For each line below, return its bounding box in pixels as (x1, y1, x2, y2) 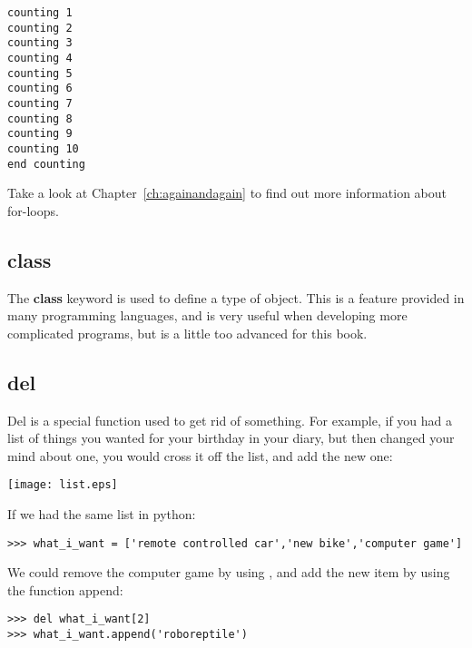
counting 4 (7, 51, 73, 64)
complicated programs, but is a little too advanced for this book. (7, 323, 368, 342)
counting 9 (7, 127, 73, 141)
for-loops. (7, 201, 59, 220)
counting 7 (7, 96, 73, 110)
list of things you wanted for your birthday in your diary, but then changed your (7, 428, 455, 447)
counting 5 (7, 66, 73, 80)
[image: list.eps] (7, 478, 118, 492)
